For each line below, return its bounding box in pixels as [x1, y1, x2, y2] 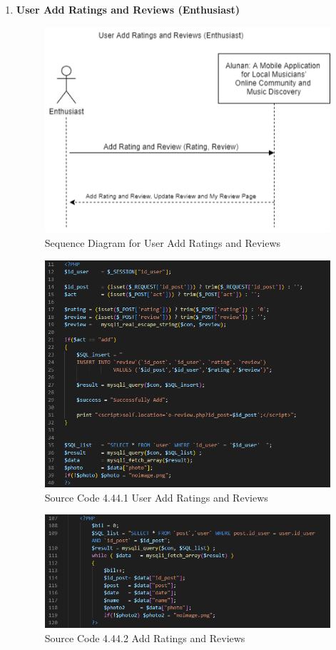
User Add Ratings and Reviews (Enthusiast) [16, 2, 240, 16]
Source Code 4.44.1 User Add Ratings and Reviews [44, 489, 268, 504]
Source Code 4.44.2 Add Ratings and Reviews [44, 630, 245, 645]
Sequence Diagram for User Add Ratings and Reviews [44, 235, 281, 250]
